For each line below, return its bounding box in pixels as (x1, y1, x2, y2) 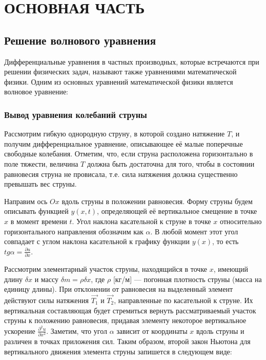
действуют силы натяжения (4, 295, 89, 306)
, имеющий (213, 264, 249, 274)
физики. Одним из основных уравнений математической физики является (4, 76, 233, 87)
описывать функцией (4, 206, 69, 216)
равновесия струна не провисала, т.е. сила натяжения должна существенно (4, 168, 238, 179)
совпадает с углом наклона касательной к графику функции (4, 236, 190, 247)
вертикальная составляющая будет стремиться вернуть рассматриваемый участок (4, 305, 256, 315)
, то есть (212, 236, 239, 247)
